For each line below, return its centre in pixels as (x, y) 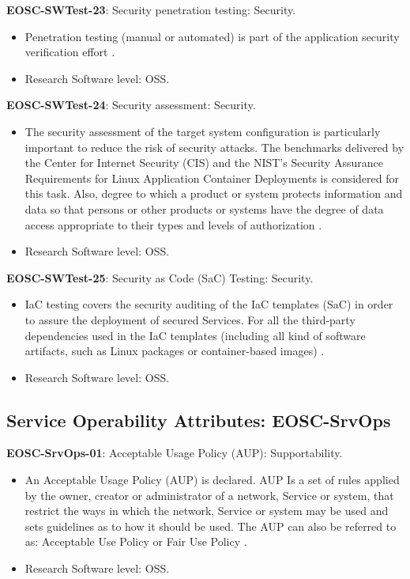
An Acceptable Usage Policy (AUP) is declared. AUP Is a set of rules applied (212, 480)
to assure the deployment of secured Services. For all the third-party (190, 319)
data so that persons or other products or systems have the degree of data (204, 208)
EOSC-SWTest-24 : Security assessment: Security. (131, 105)
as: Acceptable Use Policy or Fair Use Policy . (136, 541)
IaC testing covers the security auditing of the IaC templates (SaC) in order (209, 304)
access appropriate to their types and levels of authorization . (173, 224)
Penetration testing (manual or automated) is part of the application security (212, 36)
